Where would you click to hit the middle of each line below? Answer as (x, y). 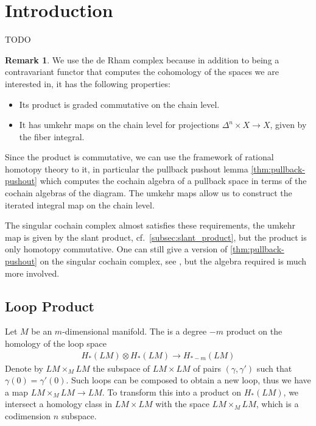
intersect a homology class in (59, 404)
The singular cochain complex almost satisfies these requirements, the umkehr (150, 225)
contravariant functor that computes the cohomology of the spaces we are (142, 72)
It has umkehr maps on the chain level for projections (119, 125)
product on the (254, 331)
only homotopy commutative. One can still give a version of (116, 249)
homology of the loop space (56, 343)
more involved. (32, 273)
